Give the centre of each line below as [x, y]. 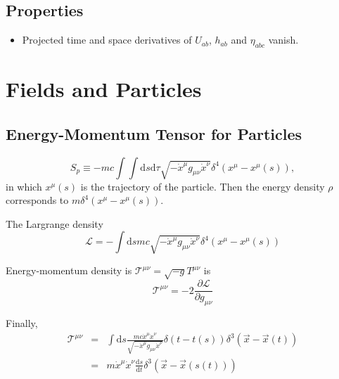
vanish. [283, 40]
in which [24, 186]
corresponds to [37, 200]
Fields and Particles [104, 89]
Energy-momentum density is [69, 270]
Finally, [22, 322]
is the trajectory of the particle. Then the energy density [203, 186]
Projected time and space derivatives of [107, 40]
